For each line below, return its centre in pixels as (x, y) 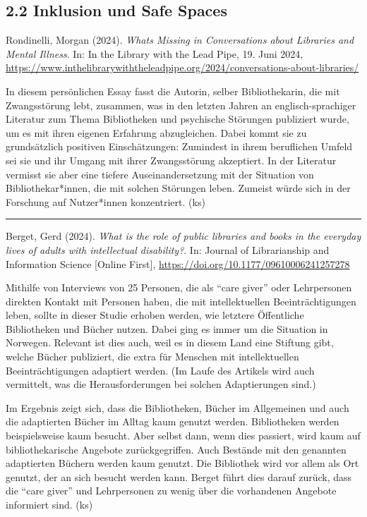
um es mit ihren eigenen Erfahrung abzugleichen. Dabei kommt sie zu (156, 132)
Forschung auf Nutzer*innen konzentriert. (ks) (106, 201)
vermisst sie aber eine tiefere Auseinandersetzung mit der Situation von (160, 174)
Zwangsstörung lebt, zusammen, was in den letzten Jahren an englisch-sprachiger (181, 105)
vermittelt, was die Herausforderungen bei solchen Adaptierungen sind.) (161, 384)
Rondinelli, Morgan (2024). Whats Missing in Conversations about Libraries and (180, 40)
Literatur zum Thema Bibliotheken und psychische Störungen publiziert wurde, (178, 119)
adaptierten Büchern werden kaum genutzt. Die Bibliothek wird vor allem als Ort (182, 463)
